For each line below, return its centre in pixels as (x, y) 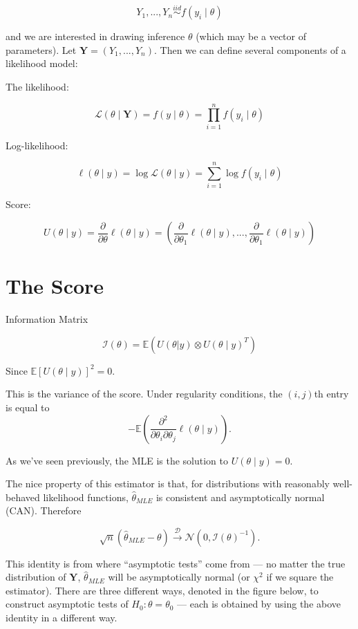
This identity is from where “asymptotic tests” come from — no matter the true (176, 563)
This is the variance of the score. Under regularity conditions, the (144, 394)
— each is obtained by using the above (259, 604)
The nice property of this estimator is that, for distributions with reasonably (168, 484)
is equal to (28, 407)
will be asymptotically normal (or (179, 577)
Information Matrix (47, 319)
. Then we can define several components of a (250, 49)
